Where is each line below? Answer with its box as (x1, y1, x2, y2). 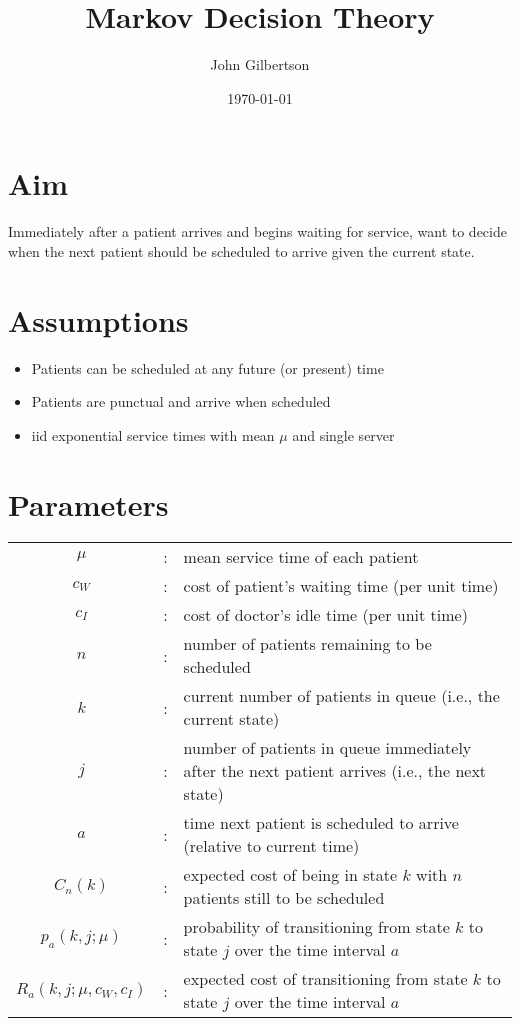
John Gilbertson (210, 54, 310, 75)
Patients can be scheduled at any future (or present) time (31, 357, 384, 378)
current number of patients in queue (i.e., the (183, 684, 500, 708)
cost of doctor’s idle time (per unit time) (183, 603, 468, 627)
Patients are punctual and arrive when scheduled (31, 391, 331, 412)
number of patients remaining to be (183, 632, 432, 656)
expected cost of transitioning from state (183, 967, 468, 991)
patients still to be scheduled (183, 886, 385, 910)
